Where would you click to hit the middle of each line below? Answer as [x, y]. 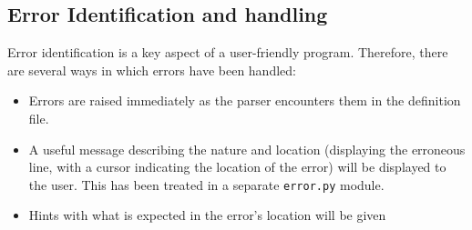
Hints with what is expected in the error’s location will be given [207, 215]
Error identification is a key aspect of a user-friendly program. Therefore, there [228, 52]
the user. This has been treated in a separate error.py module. [206, 184]
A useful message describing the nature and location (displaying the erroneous [247, 149]
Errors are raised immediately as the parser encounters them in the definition [245, 100]
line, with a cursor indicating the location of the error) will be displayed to [237, 167]
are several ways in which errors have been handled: [152, 70]
